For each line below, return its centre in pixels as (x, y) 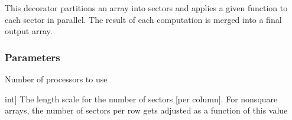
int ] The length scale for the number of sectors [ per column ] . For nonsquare (141, 99)
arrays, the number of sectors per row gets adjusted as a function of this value (146, 110)
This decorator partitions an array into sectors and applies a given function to (146, 8)
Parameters (33, 57)
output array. (29, 31)
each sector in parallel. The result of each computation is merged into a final (143, 19)
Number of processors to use (56, 79)
